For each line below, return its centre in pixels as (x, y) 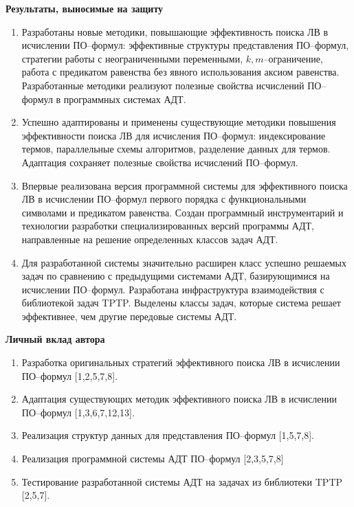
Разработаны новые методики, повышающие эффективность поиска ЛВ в (175, 31)
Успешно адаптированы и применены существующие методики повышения (179, 122)
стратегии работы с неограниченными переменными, (132, 58)
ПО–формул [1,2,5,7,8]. (70, 375)
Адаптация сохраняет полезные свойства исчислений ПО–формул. (160, 162)
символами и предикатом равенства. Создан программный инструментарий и (182, 212)
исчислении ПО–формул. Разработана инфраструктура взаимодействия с (173, 289)
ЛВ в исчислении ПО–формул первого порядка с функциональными (164, 199)
